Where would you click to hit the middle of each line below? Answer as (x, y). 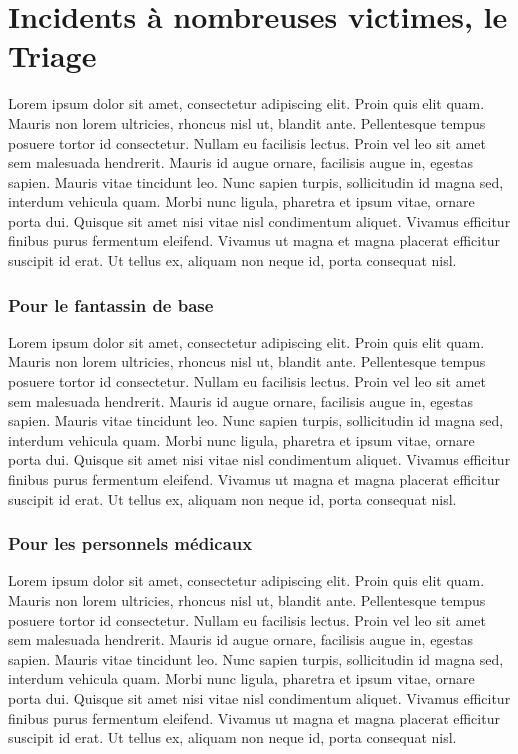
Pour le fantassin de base (111, 304)
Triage (52, 55)
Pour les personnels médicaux (130, 543)
